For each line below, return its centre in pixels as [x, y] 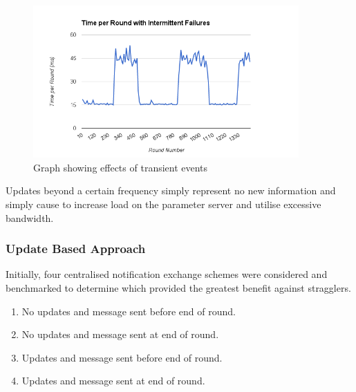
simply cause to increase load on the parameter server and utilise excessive [163, 204]
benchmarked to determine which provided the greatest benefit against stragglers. [178, 287]
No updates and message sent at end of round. [120, 334]
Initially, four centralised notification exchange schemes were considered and [167, 274]
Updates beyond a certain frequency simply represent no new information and [171, 190]
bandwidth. [30, 217]
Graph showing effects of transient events [121, 167]
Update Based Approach [76, 249]
